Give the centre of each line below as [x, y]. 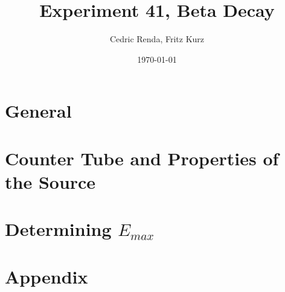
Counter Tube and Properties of [142, 158]
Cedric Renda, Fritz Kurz [157, 39]
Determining [58, 229]
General [38, 111]
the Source [50, 181]
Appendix [46, 276]
